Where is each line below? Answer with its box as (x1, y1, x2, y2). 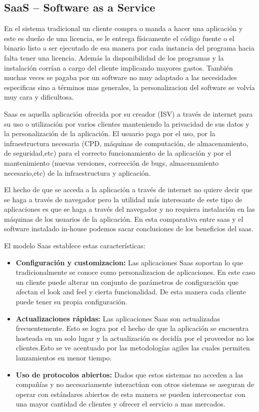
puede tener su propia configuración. (15, 296, 127, 307)
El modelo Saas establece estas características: (4, 240, 145, 251)
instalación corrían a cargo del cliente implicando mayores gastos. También (4, 62, 233, 73)
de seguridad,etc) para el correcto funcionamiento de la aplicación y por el (4, 148, 231, 158)
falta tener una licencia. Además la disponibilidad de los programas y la (4, 52, 224, 63)
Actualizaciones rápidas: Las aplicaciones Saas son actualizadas (15, 313, 220, 323)
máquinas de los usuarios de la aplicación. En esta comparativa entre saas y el (4, 213, 243, 224)
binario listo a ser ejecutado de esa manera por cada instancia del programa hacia (4, 43, 254, 53)
